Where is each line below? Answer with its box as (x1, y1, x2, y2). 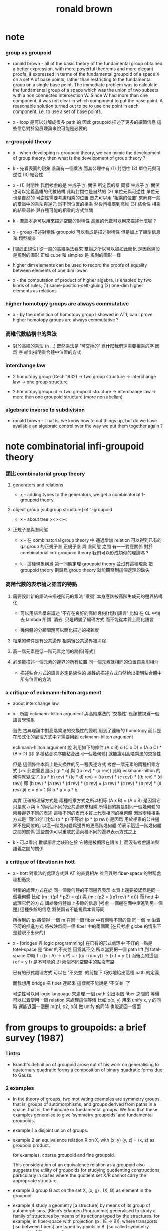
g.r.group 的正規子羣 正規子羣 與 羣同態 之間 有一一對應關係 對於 (20, 543, 153, 550)
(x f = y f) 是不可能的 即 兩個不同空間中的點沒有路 (12, 959, 115, 965)
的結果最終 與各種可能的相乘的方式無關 (12, 207, 93, 213)
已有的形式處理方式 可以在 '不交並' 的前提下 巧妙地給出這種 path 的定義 (12, 970, 159, 976)
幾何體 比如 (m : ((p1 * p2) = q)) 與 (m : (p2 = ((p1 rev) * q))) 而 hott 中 (17, 893, 159, 900)
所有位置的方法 (20, 676, 51, 682)
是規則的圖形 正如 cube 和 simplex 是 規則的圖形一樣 (12, 252, 121, 258)
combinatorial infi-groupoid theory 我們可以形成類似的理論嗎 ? (20, 550, 149, 556)
